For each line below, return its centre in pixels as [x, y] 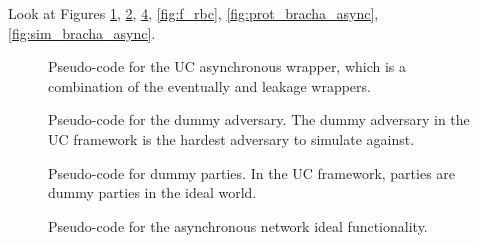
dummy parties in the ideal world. [152, 192]
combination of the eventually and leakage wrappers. [209, 85]
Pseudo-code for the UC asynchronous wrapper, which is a [227, 66]
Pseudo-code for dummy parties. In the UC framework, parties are [252, 172]
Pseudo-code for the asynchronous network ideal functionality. [238, 225]
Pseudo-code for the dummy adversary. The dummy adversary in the [259, 119]
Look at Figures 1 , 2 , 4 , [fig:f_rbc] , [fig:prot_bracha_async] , [193, 13]
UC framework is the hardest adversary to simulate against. [231, 138]
